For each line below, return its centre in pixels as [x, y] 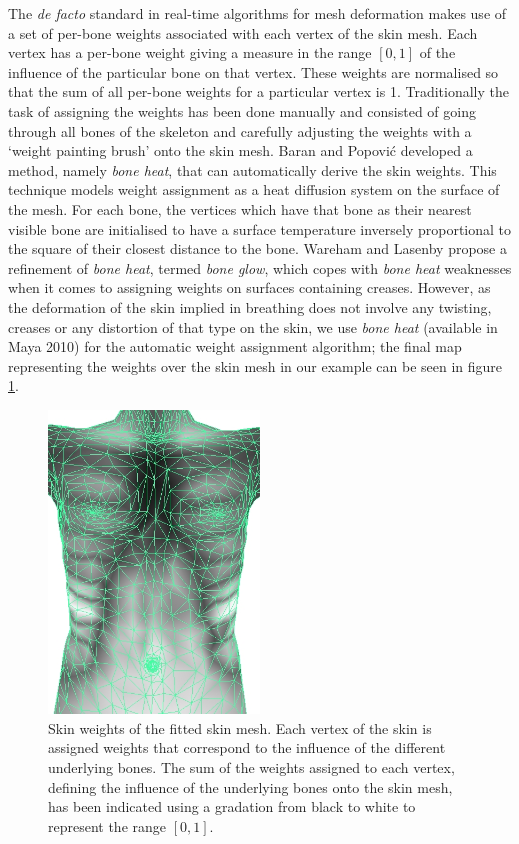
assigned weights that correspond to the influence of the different [247, 747]
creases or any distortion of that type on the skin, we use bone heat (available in [253, 326]
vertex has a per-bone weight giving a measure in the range [190, 52]
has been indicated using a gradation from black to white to [232, 806]
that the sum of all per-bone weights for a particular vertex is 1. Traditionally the [258, 91]
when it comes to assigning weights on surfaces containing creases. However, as [249, 287]
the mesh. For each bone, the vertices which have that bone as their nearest [240, 208]
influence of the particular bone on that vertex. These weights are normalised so [253, 71]
